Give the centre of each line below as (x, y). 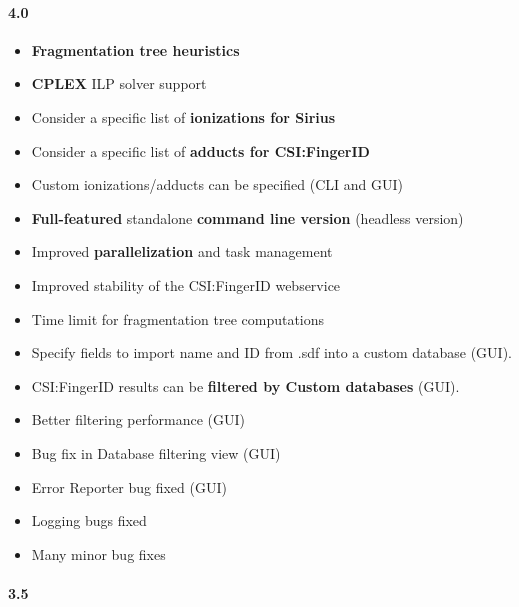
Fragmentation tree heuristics (135, 49)
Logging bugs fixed (89, 520)
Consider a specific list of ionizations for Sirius (183, 116)
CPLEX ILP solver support (119, 83)
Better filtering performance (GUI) (138, 419)
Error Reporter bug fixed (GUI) (129, 486)
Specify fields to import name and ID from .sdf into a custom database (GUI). (271, 352)
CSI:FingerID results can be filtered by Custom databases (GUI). (245, 385)
